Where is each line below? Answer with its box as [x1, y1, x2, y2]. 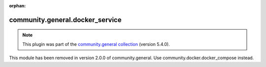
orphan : [9, 3, 26, 8]
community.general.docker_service [9, 15, 122, 24]
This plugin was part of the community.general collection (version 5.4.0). [22, 41, 170, 47]
